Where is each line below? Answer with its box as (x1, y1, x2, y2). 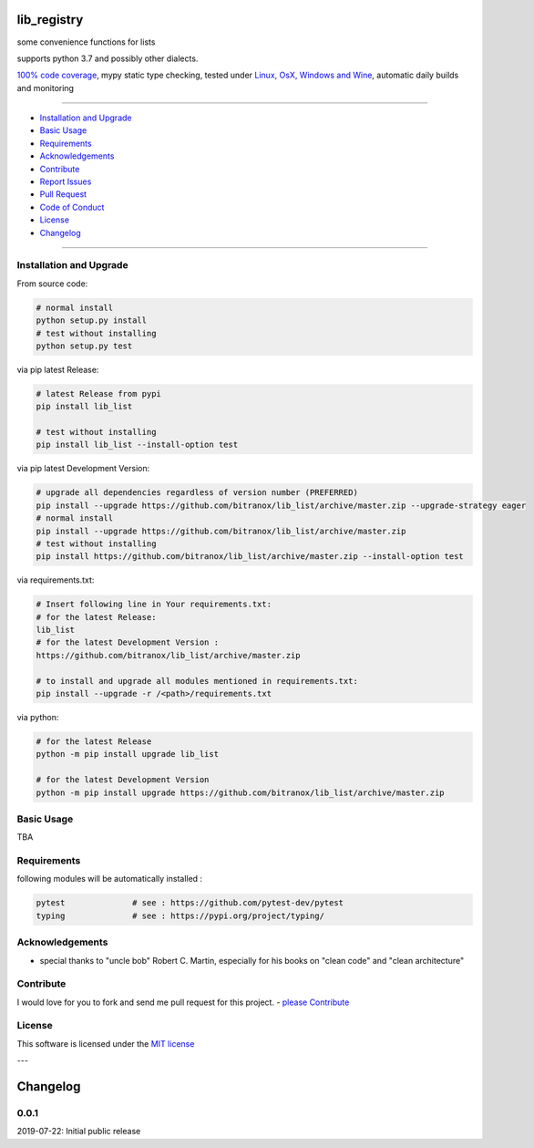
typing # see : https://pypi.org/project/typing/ (36, 910, 325, 921)
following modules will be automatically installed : (16, 874, 203, 884)
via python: (16, 712, 59, 723)
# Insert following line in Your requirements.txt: (36, 599, 272, 610)
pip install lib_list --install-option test (36, 440, 239, 450)
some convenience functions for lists (16, 36, 156, 47)
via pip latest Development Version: (16, 463, 150, 474)
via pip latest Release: (16, 364, 99, 375)
